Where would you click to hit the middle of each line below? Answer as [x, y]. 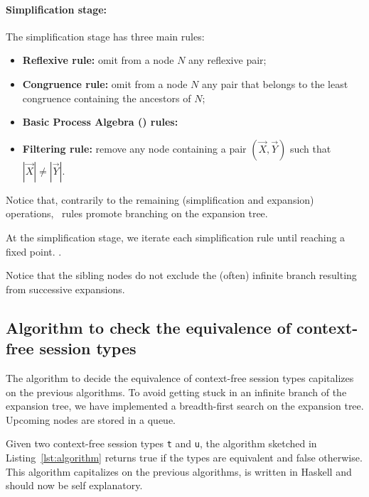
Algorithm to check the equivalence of [149, 327]
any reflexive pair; [228, 60]
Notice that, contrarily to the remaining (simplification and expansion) [160, 199]
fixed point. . [34, 251]
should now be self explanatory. [74, 485]
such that [310, 148]
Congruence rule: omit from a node [105, 83]
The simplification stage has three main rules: [105, 36]
